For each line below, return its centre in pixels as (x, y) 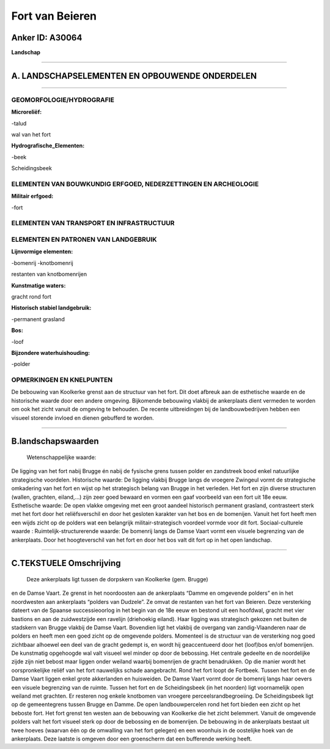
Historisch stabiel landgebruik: (51, 308)
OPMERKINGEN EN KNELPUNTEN (62, 380)
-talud (19, 123)
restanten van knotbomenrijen (49, 274)
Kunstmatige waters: (38, 285)
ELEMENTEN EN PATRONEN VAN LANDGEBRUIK (84, 240)
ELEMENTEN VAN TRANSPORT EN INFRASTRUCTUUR (93, 223)
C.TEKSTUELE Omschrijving (66, 563)
